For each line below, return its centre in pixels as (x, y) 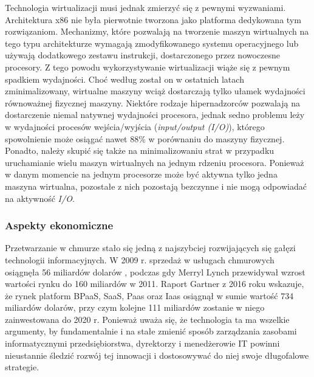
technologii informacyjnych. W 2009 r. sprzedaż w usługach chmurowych (140, 259)
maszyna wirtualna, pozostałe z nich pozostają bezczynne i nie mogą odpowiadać (156, 186)
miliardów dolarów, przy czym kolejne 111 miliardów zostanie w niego (135, 307)
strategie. (22, 367)
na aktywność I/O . (40, 198)
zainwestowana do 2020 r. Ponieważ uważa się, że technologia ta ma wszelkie (147, 319)
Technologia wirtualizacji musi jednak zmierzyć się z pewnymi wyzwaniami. (145, 7)
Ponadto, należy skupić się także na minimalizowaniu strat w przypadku (140, 150)
